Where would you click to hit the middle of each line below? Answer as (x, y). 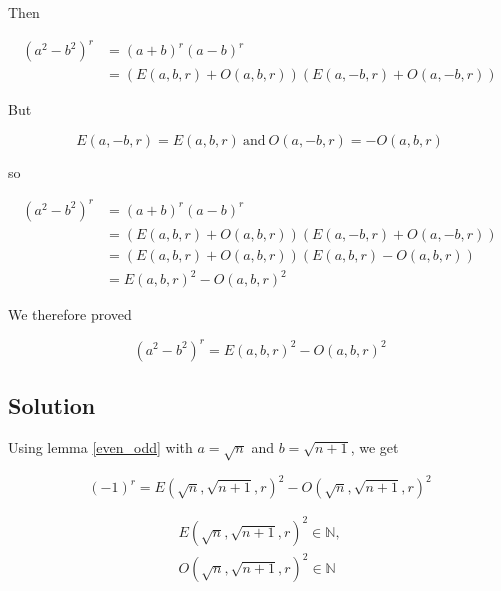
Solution (52, 404)
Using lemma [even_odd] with (100, 446)
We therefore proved (70, 314)
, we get (374, 446)
